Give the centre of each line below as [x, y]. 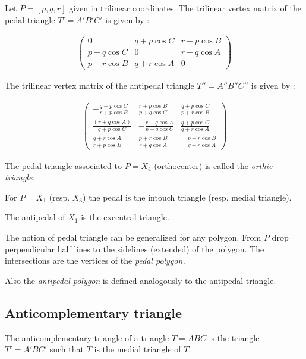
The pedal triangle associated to [63, 165]
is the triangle [234, 337]
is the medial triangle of [138, 349]
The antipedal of [35, 217]
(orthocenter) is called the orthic [213, 165]
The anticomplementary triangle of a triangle [87, 337]
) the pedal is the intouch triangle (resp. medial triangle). [187, 197]
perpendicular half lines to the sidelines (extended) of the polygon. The [135, 249]
